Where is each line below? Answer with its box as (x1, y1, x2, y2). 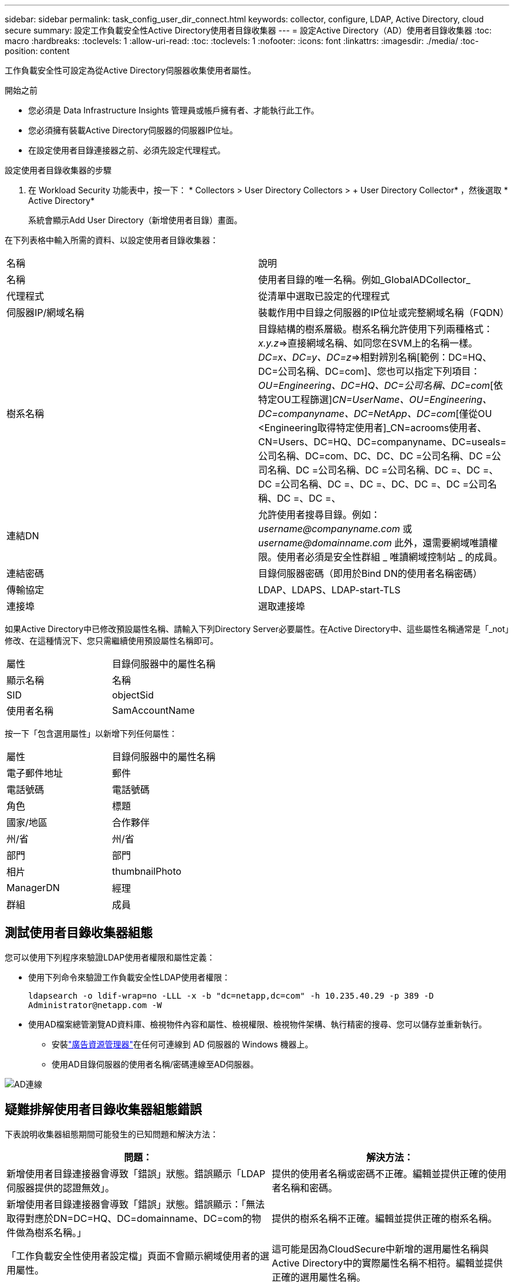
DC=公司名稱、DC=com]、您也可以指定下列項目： (258, 365, 481, 377)
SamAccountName (112, 704, 195, 716)
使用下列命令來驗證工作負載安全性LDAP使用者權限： (28, 972, 231, 982)
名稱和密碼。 (281, 1181, 338, 1194)
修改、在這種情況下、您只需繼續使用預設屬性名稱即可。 (5, 636, 218, 646)
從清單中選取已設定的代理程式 (258, 290, 390, 302)
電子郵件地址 (6, 767, 63, 779)
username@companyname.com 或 (258, 523, 412, 535)
